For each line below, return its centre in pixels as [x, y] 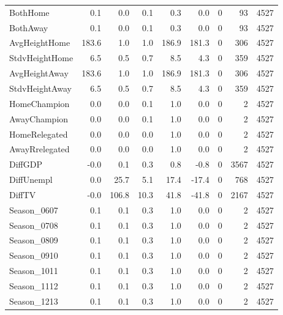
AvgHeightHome [40, 43]
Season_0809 [34, 240]
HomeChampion [40, 103]
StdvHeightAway [40, 88]
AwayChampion [39, 118]
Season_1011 [34, 271]
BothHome [29, 12]
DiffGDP [26, 164]
